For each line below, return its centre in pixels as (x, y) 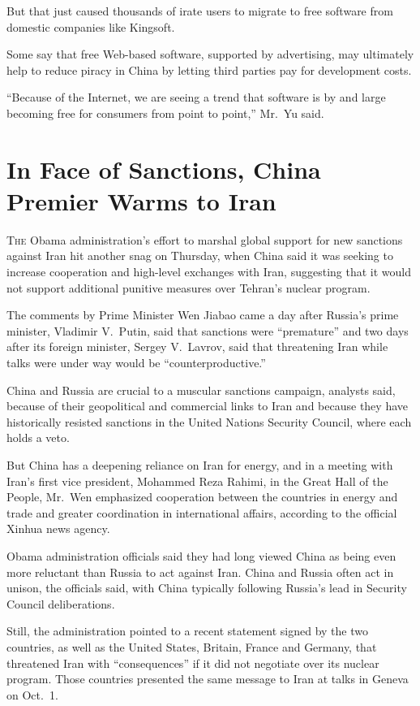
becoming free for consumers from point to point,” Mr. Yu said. (165, 113)
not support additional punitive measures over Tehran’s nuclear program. (189, 287)
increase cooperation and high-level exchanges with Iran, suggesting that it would (209, 272)
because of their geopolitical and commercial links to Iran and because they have (207, 406)
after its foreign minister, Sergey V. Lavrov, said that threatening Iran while (197, 347)
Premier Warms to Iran (141, 200)
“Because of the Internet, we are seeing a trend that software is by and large (196, 97)
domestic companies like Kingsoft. (91, 26)
